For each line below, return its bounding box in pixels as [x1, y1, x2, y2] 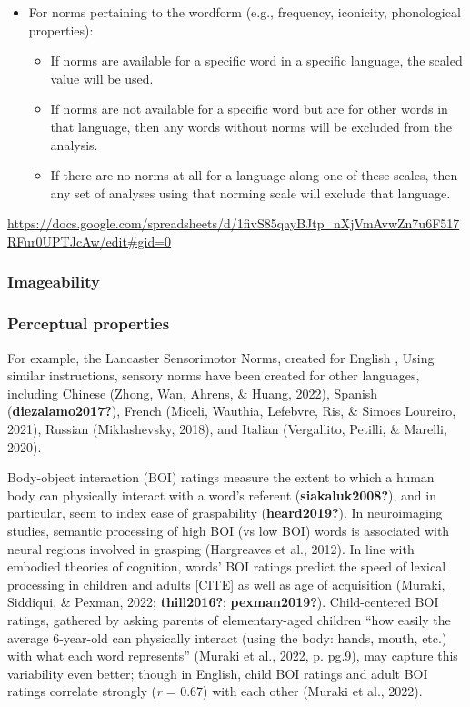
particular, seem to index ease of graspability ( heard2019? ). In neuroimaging [7, 503, 443, 522]
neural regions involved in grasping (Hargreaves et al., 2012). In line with [7, 539, 415, 558]
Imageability [7, 270, 100, 293]
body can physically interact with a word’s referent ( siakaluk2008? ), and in [7, 485, 436, 504]
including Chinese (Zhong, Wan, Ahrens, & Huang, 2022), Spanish [7, 383, 378, 402]
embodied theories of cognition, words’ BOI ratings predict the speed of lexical [7, 557, 446, 576]
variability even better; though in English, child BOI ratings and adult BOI [7, 663, 428, 682]
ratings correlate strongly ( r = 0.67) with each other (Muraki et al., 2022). [7, 682, 423, 701]
